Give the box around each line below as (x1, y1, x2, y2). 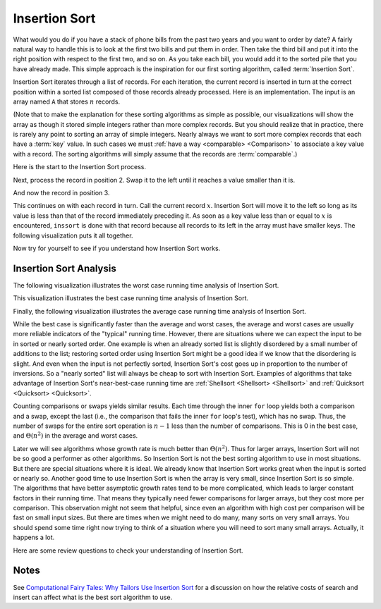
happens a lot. (13, 533, 55, 542)
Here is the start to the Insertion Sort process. (13, 163, 147, 171)
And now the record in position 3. (13, 189, 110, 197)
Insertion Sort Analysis (13, 262, 116, 274)
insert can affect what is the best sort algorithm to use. (13, 593, 173, 601)
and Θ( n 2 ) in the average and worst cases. (13, 431, 138, 440)
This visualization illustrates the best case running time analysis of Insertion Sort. (13, 294, 249, 302)
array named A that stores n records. (13, 97, 120, 106)
